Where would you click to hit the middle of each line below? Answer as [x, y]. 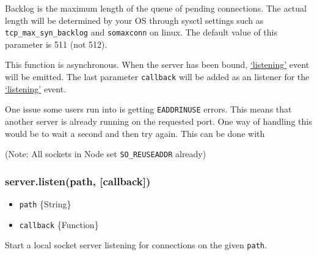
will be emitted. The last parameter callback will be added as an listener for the [157, 77]
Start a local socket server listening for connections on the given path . [136, 245]
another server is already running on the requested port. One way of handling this [158, 121]
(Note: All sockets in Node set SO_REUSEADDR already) [106, 154]
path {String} [45, 204]
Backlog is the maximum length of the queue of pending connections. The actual [156, 8]
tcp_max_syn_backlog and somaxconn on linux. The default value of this [141, 32]
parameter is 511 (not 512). [56, 44]
